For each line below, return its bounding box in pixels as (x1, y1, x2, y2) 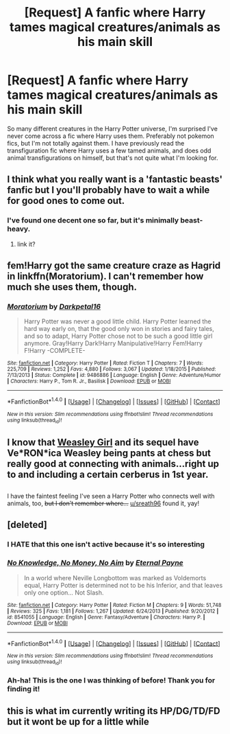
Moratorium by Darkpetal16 (7, 301, 101, 311)
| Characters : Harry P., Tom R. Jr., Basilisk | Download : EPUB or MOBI (7, 378, 171, 385)
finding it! (7, 684, 40, 693)
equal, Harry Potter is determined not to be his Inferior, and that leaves (23, 581, 223, 589)
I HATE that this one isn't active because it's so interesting (7, 540, 205, 549)
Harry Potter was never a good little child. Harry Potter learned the (23, 317, 212, 325)
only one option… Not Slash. (23, 588, 104, 597)
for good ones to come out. (7, 195, 125, 207)
